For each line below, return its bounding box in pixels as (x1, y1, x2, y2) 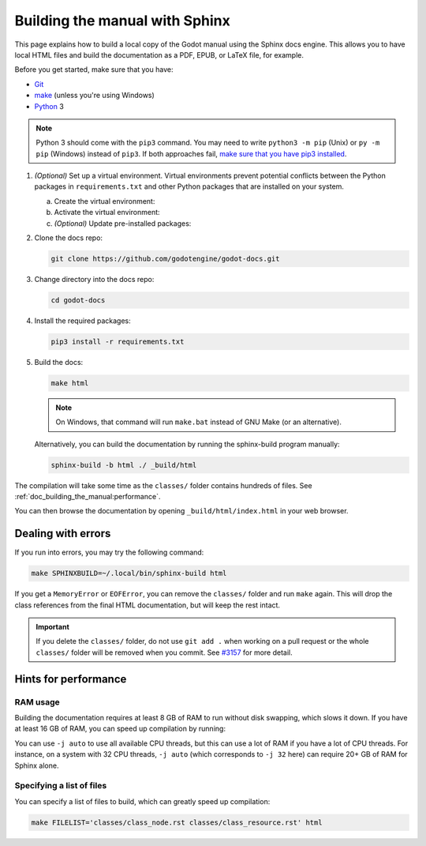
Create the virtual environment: (54, 196, 155, 205)
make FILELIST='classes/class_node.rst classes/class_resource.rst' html (31, 818, 323, 827)
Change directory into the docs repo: (34, 274, 155, 284)
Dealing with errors (14, 527, 111, 540)
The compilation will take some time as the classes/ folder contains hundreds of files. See (14, 480, 312, 490)
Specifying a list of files (14, 780, 107, 791)
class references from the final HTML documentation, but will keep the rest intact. (14, 600, 280, 610)
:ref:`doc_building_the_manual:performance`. (14, 492, 161, 502)
